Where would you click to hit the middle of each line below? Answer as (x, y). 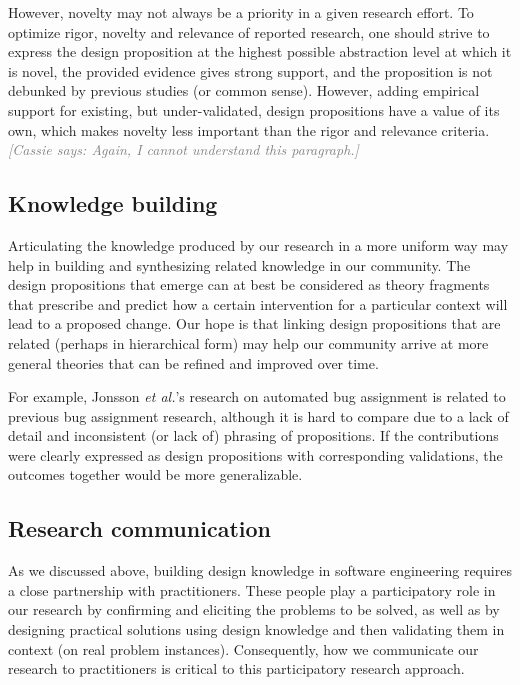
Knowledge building (113, 203)
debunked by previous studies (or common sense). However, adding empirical (244, 90)
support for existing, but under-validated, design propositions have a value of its (254, 109)
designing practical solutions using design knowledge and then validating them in (256, 629)
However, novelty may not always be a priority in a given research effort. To (241, 12)
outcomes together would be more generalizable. (155, 474)
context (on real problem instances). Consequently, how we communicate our (243, 648)
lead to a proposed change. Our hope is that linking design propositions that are (254, 323)
